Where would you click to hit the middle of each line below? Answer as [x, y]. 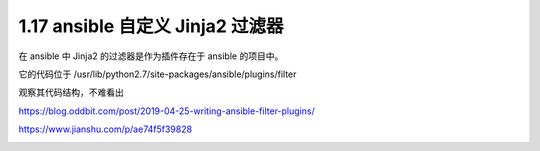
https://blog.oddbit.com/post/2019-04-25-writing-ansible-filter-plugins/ [166, 111]
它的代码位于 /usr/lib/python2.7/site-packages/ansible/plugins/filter [157, 74]
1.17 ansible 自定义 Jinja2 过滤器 [151, 26]
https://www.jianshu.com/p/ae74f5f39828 [105, 129]
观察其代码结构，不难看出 [71, 92]
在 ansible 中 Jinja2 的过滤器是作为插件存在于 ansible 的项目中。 [151, 56]
